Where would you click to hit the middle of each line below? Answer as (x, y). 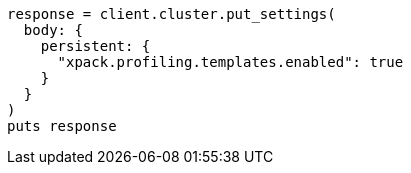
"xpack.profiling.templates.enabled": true (230, 62)
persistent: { (95, 46)
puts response (62, 126)
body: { (53, 30)
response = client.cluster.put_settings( (171, 14)
